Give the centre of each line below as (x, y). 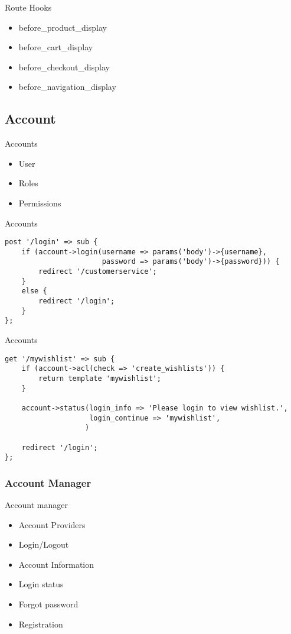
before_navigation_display (67, 87)
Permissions (40, 203)
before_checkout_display (64, 67)
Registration (41, 624)
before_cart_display (56, 47)
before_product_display (63, 27)
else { (34, 291)
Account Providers (52, 524)
